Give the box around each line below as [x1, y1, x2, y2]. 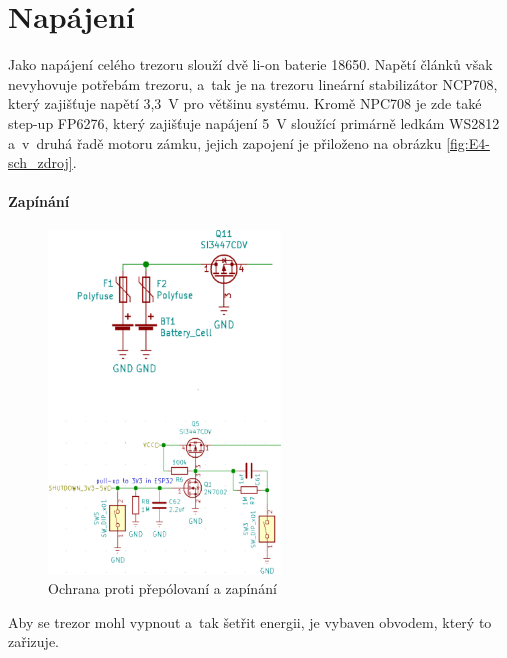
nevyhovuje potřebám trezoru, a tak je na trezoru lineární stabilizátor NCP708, [8, 73, 498, 94]
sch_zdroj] [8, 152, 73, 173]
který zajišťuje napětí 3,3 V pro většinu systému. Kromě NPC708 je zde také [8, 93, 482, 114]
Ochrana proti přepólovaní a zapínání [48, 578, 277, 599]
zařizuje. [8, 631, 59, 652]
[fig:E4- [446, 132, 490, 153]
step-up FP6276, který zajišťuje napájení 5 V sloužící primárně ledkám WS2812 [8, 112, 500, 133]
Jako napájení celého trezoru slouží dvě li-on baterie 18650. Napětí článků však [8, 54, 493, 75]
